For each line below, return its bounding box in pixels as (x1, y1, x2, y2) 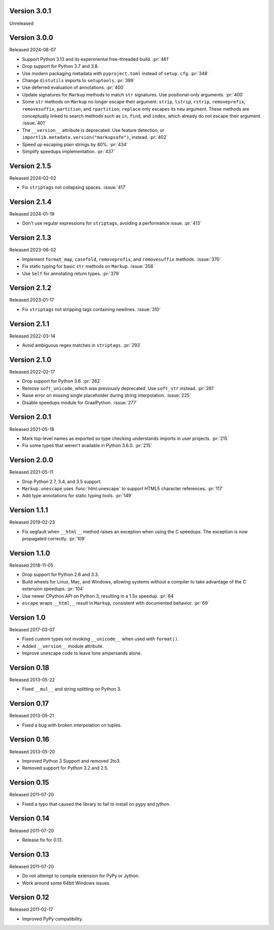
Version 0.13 (9, 850, 50, 858)
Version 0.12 (9, 893, 49, 902)
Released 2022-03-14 (9, 333, 56, 339)
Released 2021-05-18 (9, 426, 54, 432)
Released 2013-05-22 (9, 676, 55, 682)
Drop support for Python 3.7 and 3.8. (22, 63, 99, 70)
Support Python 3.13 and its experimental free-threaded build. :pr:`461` (22, 56, 170, 62)
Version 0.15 (9, 778, 49, 787)
